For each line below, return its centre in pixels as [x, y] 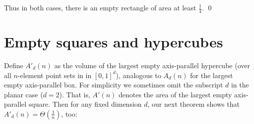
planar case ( [24, 94]
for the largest [212, 75]
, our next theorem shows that [193, 104]
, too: [69, 113]
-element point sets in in [55, 75]
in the [240, 85]
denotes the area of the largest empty [175, 94]
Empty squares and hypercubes [114, 42]
